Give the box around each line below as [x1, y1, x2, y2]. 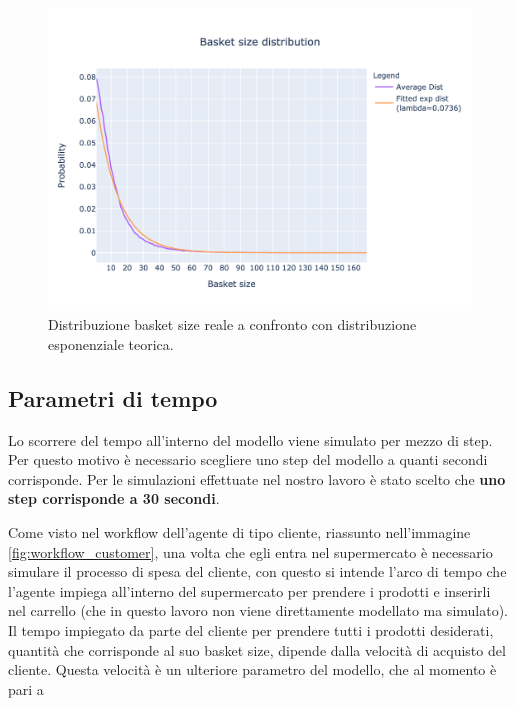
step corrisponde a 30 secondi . [8, 488, 220, 509]
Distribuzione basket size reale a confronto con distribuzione [48, 314, 417, 335]
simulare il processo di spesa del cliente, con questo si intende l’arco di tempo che [8, 561, 507, 582]
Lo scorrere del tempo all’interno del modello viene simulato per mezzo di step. [8, 429, 493, 450]
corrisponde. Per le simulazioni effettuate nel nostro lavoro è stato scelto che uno [8, 468, 506, 489]
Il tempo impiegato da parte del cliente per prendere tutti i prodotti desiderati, [8, 620, 494, 640]
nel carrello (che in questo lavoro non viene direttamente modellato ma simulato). [8, 600, 509, 621]
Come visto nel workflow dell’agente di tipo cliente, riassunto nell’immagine [8, 522, 471, 543]
